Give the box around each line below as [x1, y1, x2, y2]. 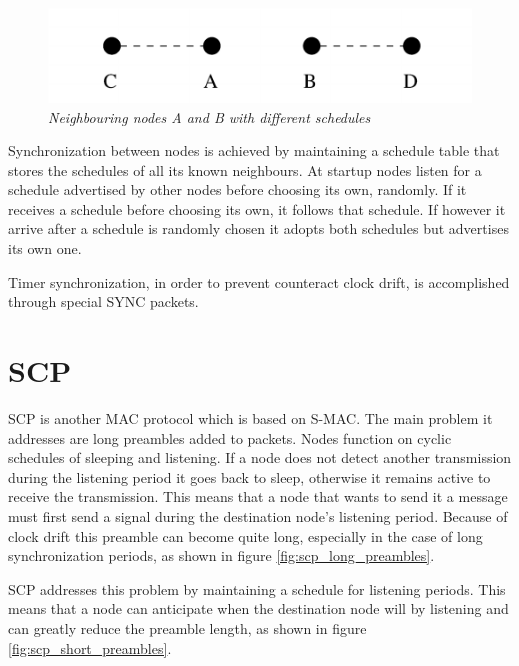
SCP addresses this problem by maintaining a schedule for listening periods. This [8, 578, 506, 599]
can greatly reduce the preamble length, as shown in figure [8, 617, 367, 638]
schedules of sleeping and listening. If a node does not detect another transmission [8, 447, 512, 468]
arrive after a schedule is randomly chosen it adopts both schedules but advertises [8, 218, 509, 239]
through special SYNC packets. [8, 291, 199, 312]
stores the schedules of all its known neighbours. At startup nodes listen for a [8, 159, 482, 180]
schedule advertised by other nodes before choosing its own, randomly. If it [8, 179, 467, 200]
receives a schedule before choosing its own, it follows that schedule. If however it [8, 198, 506, 219]
